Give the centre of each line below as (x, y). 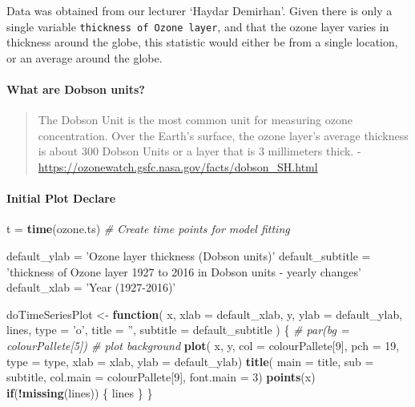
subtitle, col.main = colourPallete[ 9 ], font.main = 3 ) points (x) (161, 377)
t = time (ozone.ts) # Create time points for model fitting (148, 229)
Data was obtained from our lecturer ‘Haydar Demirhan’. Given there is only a (199, 10)
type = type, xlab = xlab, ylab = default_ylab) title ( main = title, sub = (190, 361)
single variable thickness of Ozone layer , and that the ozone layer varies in (198, 26)
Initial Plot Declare (61, 198)
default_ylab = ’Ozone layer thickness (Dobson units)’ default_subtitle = (189, 256)
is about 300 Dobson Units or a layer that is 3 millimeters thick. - (199, 151)
